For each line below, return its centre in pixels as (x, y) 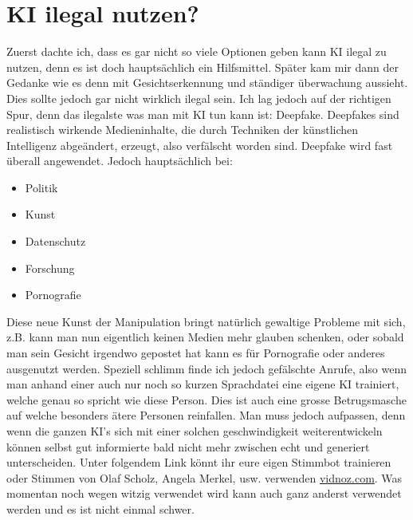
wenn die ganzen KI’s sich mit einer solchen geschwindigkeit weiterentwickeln (195, 431)
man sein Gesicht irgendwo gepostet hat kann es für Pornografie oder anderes (196, 353)
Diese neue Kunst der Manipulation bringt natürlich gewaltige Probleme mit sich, (206, 321)
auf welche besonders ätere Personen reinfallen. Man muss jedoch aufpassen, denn (206, 415)
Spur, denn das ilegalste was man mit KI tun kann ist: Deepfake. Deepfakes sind (203, 114)
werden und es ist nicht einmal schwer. (100, 508)
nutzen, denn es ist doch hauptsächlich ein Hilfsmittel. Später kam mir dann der (203, 67)
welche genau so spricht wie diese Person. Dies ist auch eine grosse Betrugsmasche (206, 399)
